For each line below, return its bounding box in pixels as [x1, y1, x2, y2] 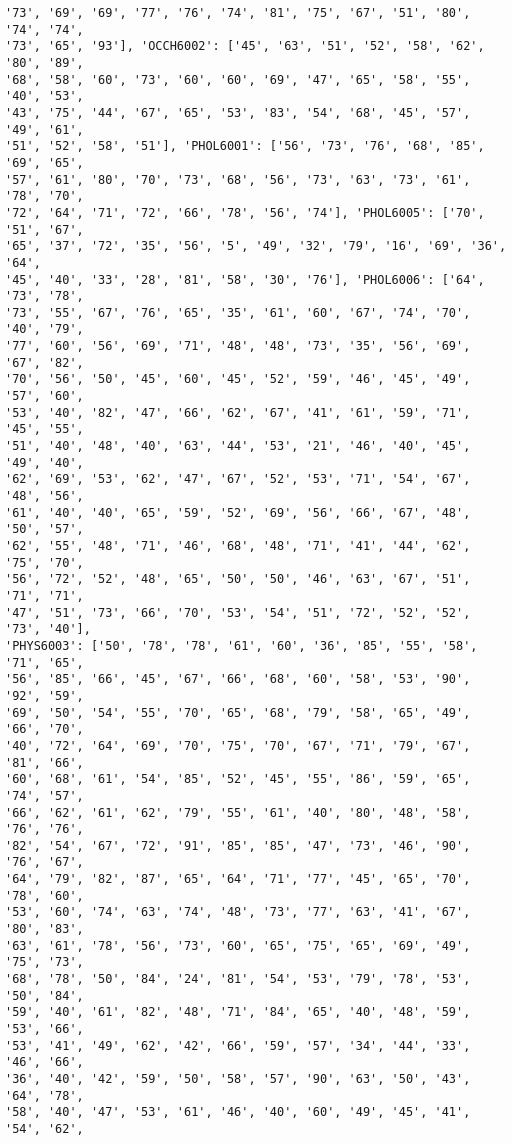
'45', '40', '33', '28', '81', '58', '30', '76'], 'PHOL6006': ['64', [5, 272, 485, 287]
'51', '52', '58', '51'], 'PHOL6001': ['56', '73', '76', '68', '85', [5, 139, 485, 154]
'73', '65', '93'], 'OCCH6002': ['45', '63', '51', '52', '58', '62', [5, 39, 485, 54]
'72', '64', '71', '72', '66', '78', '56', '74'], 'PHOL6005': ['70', [5, 205, 485, 220]
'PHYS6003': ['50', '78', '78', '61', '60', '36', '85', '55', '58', [5, 638, 478, 653]
